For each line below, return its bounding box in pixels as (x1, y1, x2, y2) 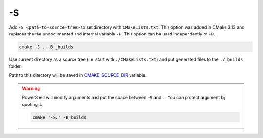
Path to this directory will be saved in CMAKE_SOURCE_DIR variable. (9, 72, 147, 78)
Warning (22, 86, 40, 92)
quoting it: (22, 101, 43, 107)
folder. (9, 63, 22, 69)
